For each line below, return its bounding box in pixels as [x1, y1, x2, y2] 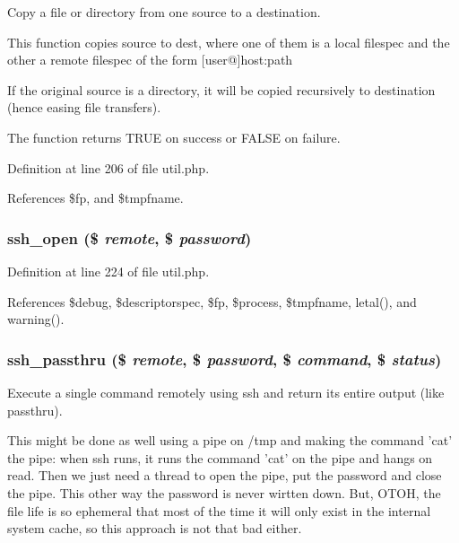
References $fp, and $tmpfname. [7, 188, 184, 207]
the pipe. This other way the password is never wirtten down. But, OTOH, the [7, 483, 441, 502]
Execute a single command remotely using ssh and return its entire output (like [7, 382, 445, 401]
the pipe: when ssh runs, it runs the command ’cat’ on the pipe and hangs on [7, 448, 433, 467]
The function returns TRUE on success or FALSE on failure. [7, 127, 341, 146]
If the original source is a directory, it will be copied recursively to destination [7, 80, 436, 99]
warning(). [7, 310, 65, 328]
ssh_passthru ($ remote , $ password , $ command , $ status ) [7, 347, 442, 370]
